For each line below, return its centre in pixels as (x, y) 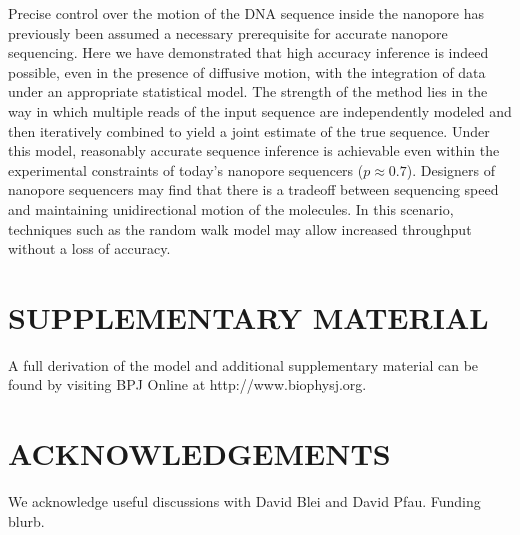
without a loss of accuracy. (89, 248)
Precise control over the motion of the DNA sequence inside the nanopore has (246, 13)
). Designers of (451, 169)
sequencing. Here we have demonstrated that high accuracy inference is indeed (248, 52)
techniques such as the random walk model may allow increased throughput (240, 228)
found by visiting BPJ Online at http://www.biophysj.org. (187, 384)
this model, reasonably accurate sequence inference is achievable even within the (254, 150)
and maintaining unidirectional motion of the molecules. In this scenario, (231, 208)
